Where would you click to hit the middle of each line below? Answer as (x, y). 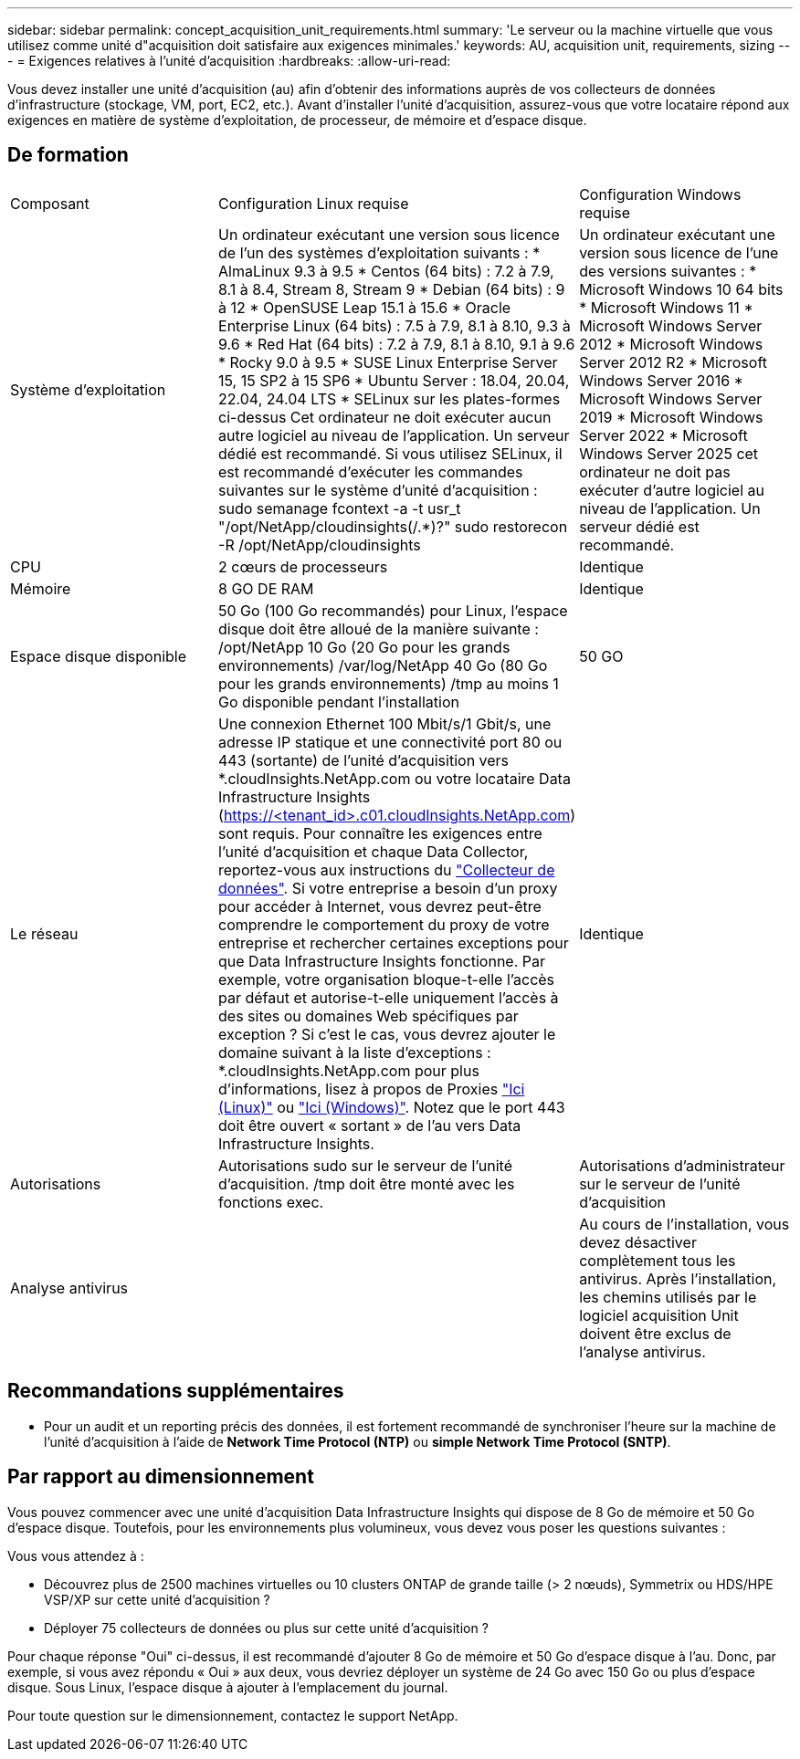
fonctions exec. (271, 1202)
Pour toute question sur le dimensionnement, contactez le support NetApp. (233, 1715)
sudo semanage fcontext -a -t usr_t (340, 508)
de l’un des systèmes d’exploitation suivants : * (379, 252)
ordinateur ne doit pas (655, 471)
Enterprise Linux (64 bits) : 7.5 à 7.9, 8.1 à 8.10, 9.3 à (395, 325)
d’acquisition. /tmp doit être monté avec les (367, 1183)
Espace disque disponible (99, 656)
